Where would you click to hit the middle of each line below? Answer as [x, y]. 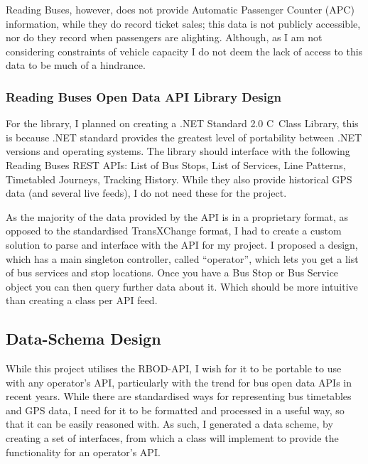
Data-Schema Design [83, 339]
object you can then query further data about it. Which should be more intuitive [182, 286]
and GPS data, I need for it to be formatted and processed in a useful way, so [175, 410]
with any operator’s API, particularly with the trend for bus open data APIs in [179, 382]
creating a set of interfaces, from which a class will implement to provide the [172, 438]
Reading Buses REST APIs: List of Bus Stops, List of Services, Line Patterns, [176, 164]
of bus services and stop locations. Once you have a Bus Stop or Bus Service [172, 273]
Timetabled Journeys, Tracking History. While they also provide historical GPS [179, 179]
